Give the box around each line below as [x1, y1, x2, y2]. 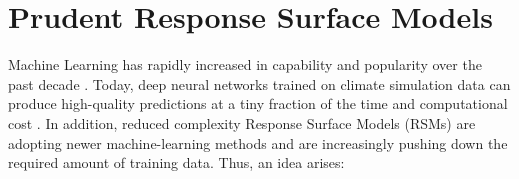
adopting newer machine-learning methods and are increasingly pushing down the [8, 132, 508, 153]
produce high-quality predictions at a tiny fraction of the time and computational [8, 93, 508, 114]
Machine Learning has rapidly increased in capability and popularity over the [8, 54, 482, 75]
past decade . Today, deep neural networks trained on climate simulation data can [8, 73, 511, 94]
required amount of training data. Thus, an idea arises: [8, 152, 345, 173]
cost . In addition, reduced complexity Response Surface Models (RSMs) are [8, 112, 476, 133]
